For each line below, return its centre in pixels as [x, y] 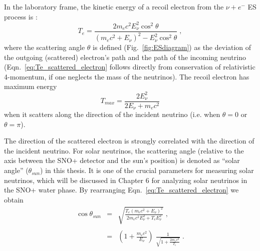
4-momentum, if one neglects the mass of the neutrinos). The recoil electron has [127, 76]
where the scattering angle [45, 47]
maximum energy [31, 86]
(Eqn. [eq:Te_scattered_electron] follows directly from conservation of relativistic [130, 67]
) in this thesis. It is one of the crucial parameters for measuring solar [147, 170]
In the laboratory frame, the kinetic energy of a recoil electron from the [114, 6]
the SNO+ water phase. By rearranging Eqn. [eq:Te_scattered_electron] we [121, 190]
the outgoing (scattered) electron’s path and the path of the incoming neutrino [125, 57]
